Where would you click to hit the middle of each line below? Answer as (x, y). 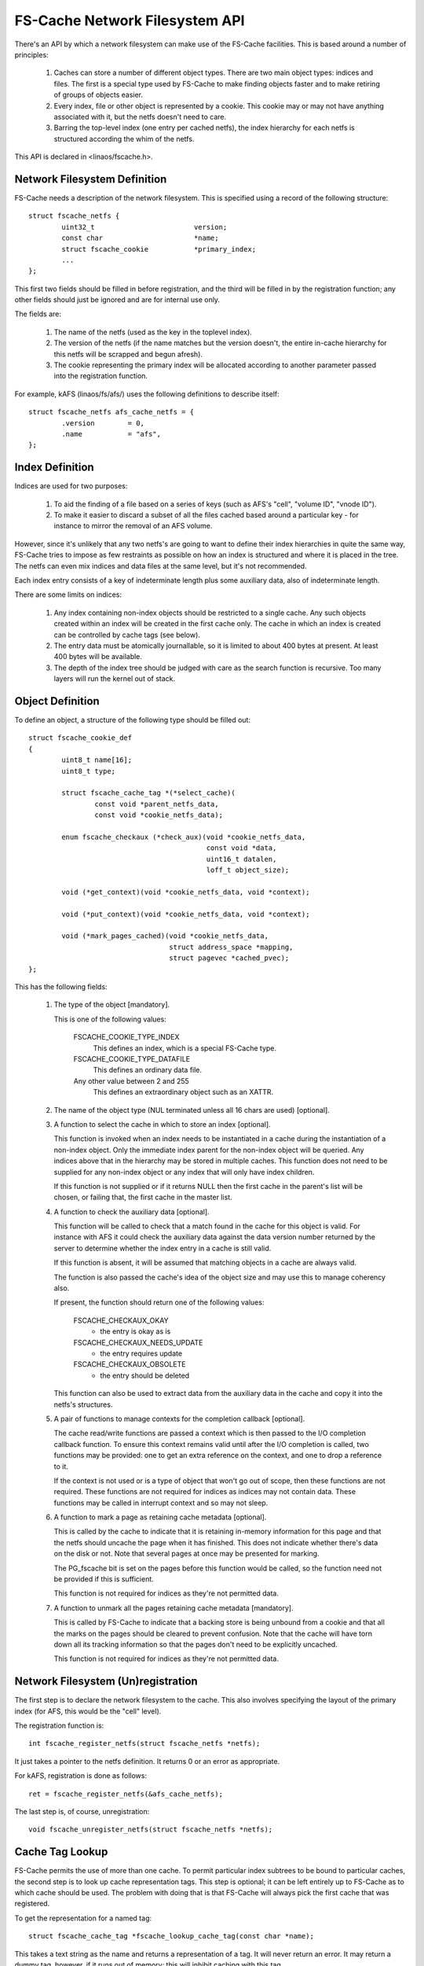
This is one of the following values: (110, 1019)
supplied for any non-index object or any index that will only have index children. (184, 1172)
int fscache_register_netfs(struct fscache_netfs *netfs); (144, 1743)
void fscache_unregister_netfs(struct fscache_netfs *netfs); (151, 1830)
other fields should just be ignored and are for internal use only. (117, 300)
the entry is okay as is (135, 1331)
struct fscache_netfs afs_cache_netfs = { (111, 412)
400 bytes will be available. (98, 657)
